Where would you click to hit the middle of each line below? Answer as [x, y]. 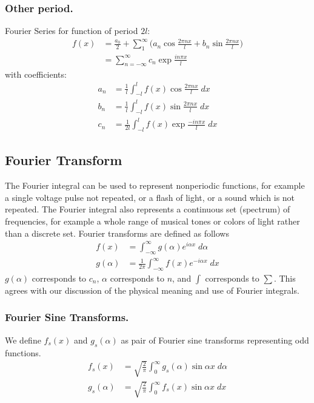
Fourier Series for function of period [72, 31]
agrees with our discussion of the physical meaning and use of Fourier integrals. [152, 290]
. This [285, 278]
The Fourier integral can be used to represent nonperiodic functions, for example [155, 185]
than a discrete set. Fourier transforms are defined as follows [117, 233]
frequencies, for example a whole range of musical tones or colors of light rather [152, 221]
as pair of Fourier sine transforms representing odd [215, 340]
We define [23, 340]
